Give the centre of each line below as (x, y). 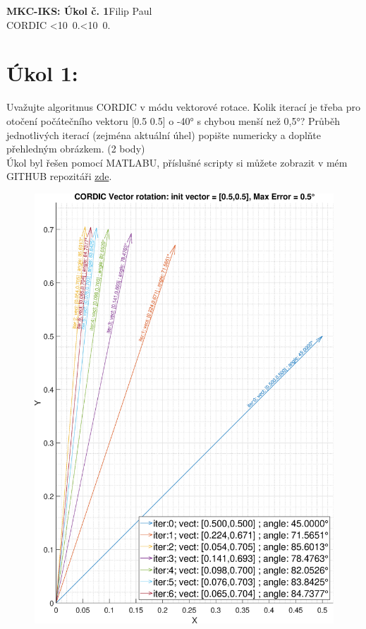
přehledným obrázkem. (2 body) (76, 149)
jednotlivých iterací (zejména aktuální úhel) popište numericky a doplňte (164, 134)
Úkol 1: (42, 73)
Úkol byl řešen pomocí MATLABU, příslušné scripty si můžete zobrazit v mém (177, 162)
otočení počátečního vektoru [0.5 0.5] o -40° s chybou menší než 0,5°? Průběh (173, 120)
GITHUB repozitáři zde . (59, 176)
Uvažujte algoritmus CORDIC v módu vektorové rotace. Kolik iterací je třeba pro (183, 107)
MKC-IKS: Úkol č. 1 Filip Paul (79, 11)
